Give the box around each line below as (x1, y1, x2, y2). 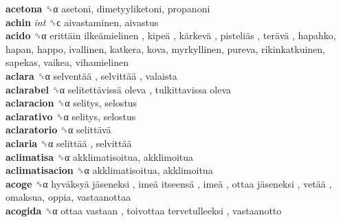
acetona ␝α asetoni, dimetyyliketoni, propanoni (5, 1, 210, 15)
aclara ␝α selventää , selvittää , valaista (5, 68, 177, 82)
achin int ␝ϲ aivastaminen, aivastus (5, 14, 159, 29)
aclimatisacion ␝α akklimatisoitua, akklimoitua (5, 163, 213, 177)
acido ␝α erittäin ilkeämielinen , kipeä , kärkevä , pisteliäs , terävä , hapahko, (5, 28, 336, 43)
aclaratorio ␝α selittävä (5, 122, 111, 137)
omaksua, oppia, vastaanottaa (5, 190, 131, 204)
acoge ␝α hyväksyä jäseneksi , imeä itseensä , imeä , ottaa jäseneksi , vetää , (5, 176, 332, 190)
